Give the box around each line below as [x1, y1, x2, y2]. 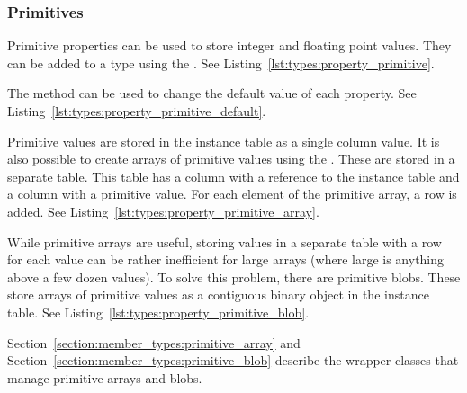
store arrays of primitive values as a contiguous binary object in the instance [7, 285, 429, 304]
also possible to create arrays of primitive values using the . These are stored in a [7, 149, 455, 168]
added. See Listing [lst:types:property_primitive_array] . [7, 201, 319, 220]
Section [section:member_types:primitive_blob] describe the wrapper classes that [7, 351, 459, 370]
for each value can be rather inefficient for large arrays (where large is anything [7, 250, 445, 269]
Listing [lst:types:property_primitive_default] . [7, 102, 266, 120]
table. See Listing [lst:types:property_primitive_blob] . [7, 302, 310, 321]
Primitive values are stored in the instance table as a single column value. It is [7, 131, 440, 150]
